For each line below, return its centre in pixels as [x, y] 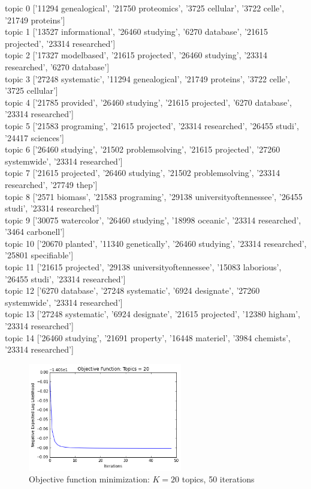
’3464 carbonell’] [35, 232]
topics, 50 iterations [218, 479]
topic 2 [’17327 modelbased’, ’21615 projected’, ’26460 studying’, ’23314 [136, 55]
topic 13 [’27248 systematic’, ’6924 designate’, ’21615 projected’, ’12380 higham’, [153, 314]
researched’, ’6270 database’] [57, 66]
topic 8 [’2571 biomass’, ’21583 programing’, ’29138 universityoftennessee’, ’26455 [154, 196]
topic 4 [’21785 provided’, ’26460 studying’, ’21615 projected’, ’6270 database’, [149, 102]
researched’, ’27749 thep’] [51, 184]
